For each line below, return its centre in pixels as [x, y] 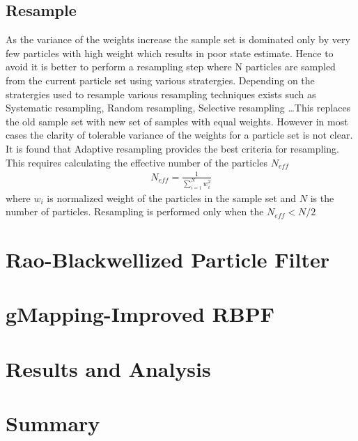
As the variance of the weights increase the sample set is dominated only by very [178, 39]
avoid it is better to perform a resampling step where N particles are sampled [171, 67]
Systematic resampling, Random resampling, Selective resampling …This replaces [178, 108]
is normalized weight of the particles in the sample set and [172, 198]
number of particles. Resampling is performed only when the [135, 211]
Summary [53, 423]
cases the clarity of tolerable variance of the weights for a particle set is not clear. [179, 135]
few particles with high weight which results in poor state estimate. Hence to [170, 53]
